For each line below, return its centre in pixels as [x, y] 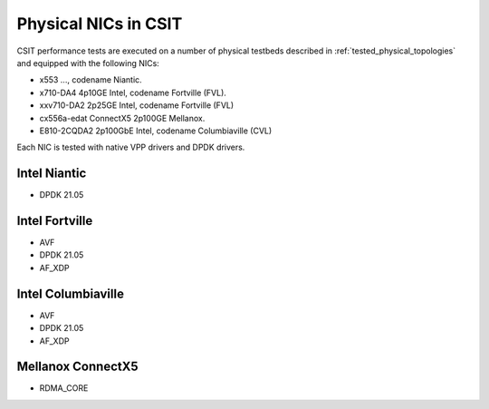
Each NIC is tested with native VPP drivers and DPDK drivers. [131, 147]
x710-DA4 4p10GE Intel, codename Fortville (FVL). [133, 93]
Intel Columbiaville [70, 293]
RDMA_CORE [64, 388]
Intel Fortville [55, 221]
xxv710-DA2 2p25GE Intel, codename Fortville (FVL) [137, 105]
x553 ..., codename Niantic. [91, 80]
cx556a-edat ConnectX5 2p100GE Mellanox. [122, 118]
